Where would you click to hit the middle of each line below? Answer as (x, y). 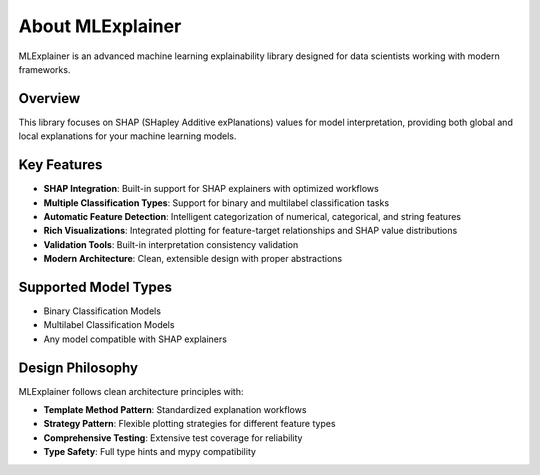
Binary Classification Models (102, 311)
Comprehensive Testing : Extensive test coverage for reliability (173, 437)
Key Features (60, 165)
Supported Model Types (95, 286)
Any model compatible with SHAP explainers (135, 339)
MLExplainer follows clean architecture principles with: (131, 391)
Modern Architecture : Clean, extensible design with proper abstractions (193, 259)
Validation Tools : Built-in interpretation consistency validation (171, 244)
